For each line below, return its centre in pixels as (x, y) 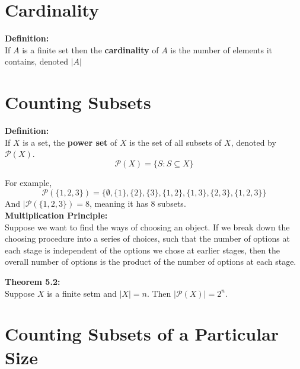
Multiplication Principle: (56, 215)
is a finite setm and (82, 293)
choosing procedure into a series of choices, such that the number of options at (147, 238)
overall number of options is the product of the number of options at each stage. (151, 261)
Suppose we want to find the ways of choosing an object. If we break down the (147, 227)
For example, (28, 182)
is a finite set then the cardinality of (90, 49)
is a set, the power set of (70, 142)
